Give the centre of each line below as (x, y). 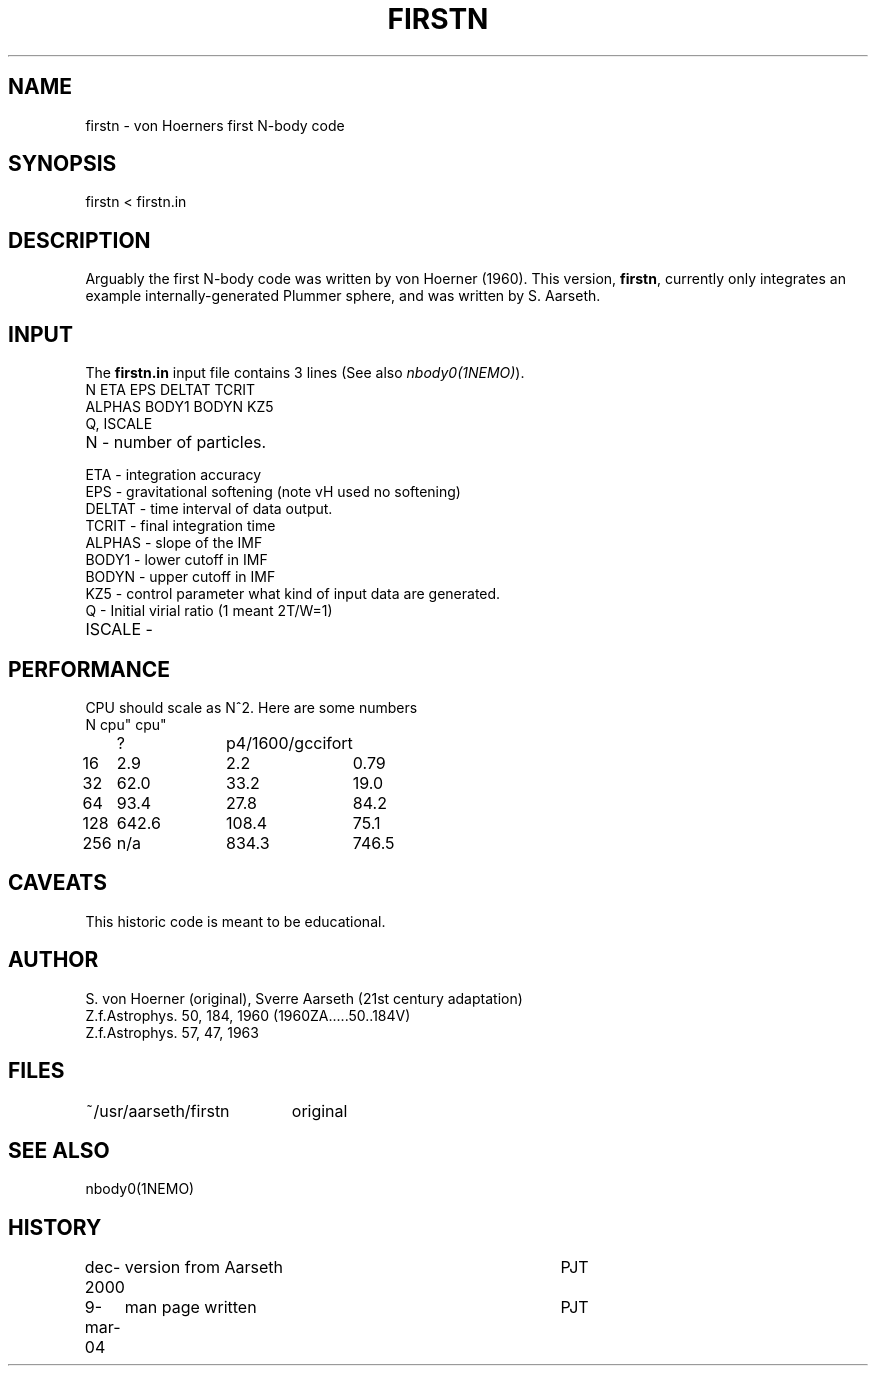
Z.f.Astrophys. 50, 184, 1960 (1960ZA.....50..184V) (248, 1015)
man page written (190, 1307)
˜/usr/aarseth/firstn (157, 1110)
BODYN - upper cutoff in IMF (180, 577)
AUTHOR (53, 960)
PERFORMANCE (89, 669)
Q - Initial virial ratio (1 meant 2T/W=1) (209, 611)
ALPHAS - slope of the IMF (174, 543)
